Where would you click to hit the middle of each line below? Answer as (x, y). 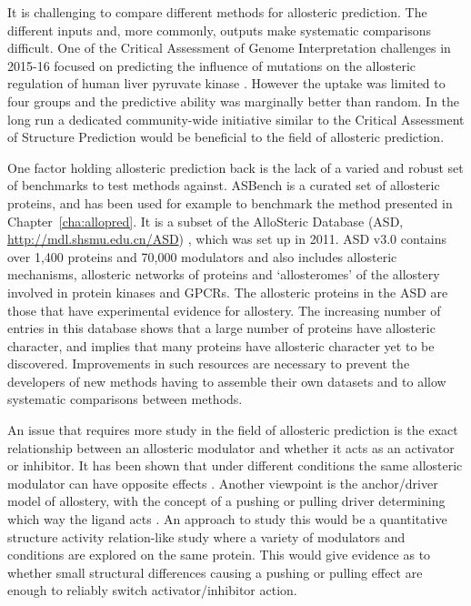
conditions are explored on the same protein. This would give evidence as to (219, 555)
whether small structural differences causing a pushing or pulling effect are (215, 572)
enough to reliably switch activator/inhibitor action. (152, 590)
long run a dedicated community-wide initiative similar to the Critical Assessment (236, 119)
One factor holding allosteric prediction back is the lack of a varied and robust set (235, 167)
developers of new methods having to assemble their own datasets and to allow (227, 381)
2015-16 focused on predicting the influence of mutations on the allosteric (212, 65)
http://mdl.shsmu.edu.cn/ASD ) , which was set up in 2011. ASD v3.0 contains (227, 239)
